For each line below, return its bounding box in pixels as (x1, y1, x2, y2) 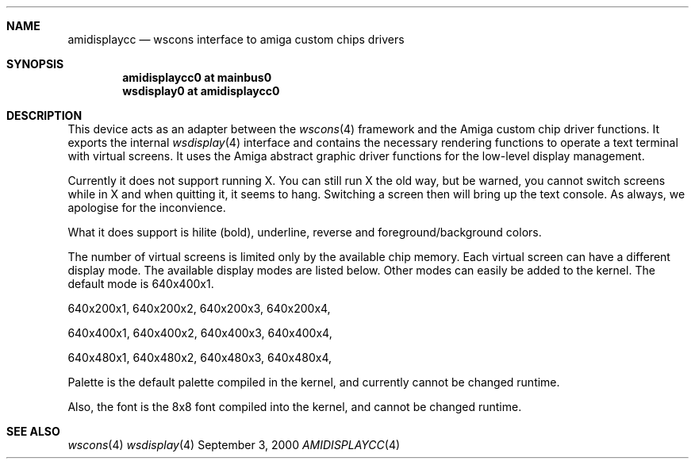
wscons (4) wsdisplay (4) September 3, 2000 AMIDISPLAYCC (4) (67, 438, 401, 452)
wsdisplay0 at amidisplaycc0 (122, 84, 280, 98)
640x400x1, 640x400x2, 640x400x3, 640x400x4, (67, 326, 332, 340)
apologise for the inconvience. (67, 201, 226, 214)
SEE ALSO (6, 425, 60, 438)
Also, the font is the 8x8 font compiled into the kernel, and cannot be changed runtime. (67, 400, 522, 413)
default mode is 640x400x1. (67, 277, 214, 290)
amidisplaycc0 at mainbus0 (122, 71, 272, 84)
